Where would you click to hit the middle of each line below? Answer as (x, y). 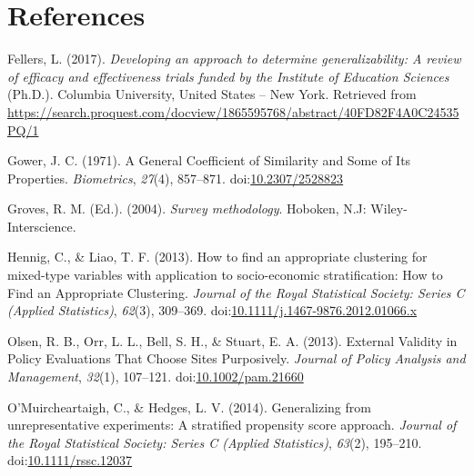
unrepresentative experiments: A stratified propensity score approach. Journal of (232, 425)
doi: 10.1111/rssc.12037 (70, 460)
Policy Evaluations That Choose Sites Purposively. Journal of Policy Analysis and (237, 358)
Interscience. (42, 226)
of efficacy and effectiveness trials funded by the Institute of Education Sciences (228, 76)
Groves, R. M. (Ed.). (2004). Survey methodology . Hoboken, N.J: (187, 208)
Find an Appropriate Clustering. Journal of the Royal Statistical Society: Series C (236, 292)
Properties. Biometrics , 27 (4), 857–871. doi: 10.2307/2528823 (176, 178)
